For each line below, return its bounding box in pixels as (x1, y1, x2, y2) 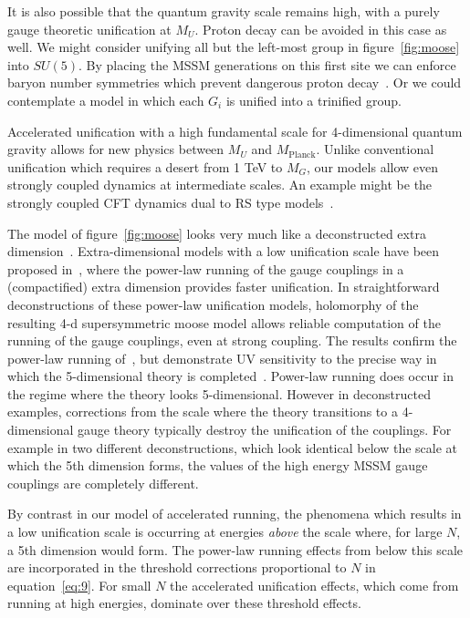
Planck (288, 149, 316, 160)
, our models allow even (307, 157, 439, 176)
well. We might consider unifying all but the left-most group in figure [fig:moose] (7, 37, 460, 57)
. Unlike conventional (316, 139, 434, 159)
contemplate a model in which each (7, 90, 204, 109)
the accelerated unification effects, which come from (170, 575, 459, 594)
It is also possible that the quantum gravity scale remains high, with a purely (7, 2, 440, 20)
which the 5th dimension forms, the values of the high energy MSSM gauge (7, 456, 428, 475)
